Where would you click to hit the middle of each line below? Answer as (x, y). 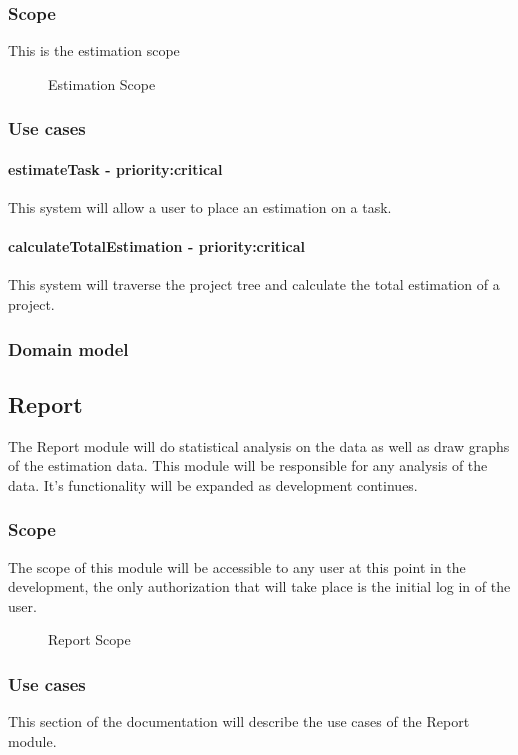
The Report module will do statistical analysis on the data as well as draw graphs (259, 445)
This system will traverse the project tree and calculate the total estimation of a (254, 284)
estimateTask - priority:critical (115, 168)
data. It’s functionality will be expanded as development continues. (213, 484)
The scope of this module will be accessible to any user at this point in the (237, 566)
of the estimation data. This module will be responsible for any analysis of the (248, 465)
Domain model (68, 348)
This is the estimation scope (94, 50)
